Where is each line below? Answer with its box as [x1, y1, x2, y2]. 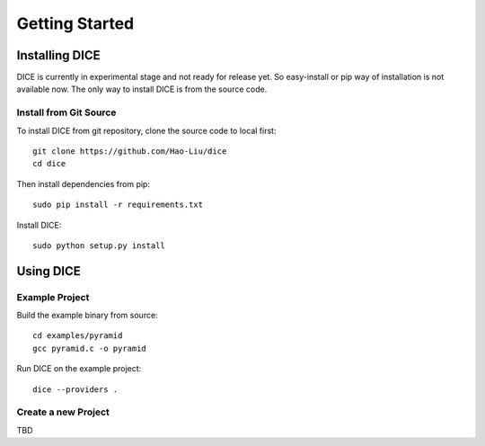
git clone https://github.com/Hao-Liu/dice [32, 146, 227, 156]
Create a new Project [16, 406, 110, 418]
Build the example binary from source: [16, 310, 158, 321]
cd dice [32, 158, 66, 169]
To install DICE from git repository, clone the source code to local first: [16, 125, 277, 136]
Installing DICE [16, 48, 101, 63]
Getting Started [16, 13, 135, 33]
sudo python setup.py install [32, 240, 166, 251]
